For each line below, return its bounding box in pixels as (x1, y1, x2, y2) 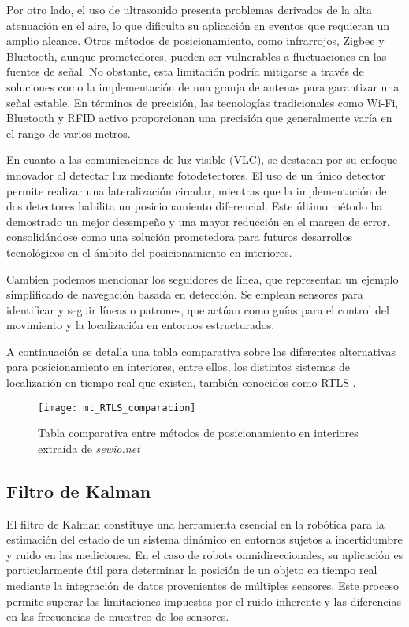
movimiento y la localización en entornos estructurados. (6, 317, 275, 333)
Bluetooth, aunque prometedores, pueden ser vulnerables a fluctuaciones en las (6, 47, 387, 64)
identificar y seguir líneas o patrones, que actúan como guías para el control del (6, 301, 389, 317)
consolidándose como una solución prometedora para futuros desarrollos (6, 228, 352, 245)
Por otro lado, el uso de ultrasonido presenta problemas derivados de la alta (6, 2, 372, 17)
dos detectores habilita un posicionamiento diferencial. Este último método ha (6, 198, 383, 214)
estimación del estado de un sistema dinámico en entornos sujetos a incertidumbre (6, 531, 403, 547)
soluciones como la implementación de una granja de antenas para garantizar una (6, 78, 400, 95)
